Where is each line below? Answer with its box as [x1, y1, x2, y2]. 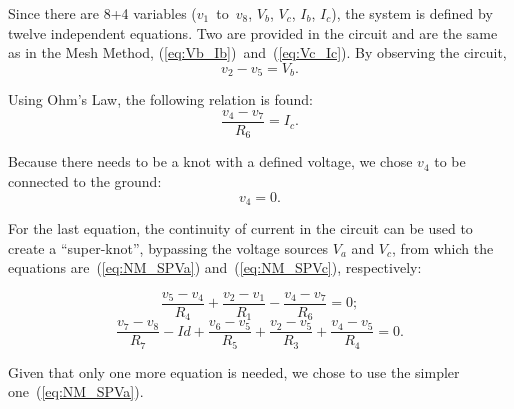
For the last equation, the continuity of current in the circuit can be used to [8, 217, 473, 238]
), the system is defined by [331, 3, 493, 23]
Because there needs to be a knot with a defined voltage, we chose [8, 151, 413, 172]
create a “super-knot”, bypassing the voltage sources [8, 237, 329, 258]
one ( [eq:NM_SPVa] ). [8, 381, 144, 402]
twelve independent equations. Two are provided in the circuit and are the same [8, 22, 498, 43]
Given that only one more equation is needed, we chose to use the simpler [8, 361, 460, 382]
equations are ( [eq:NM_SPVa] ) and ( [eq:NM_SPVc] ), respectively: [8, 257, 422, 278]
